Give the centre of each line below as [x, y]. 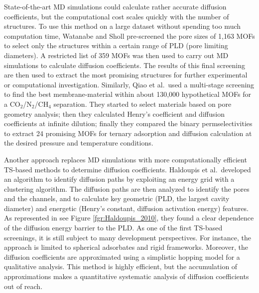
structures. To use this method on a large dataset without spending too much [123, 26]
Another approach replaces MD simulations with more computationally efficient [126, 159]
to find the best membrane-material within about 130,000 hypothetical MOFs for [128, 94]
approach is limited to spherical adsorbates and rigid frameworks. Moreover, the [126, 247]
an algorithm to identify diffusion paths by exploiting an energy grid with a [119, 179]
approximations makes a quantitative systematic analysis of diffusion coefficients [127, 276]
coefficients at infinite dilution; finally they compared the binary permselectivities [128, 123]
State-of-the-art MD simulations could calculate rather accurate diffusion [115, 6]
